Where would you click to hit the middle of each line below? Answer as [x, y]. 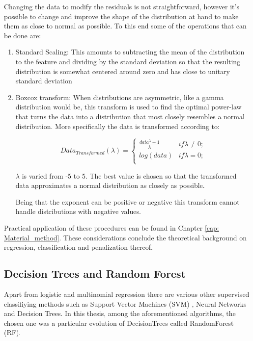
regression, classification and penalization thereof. [79, 247]
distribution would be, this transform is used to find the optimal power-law [128, 107]
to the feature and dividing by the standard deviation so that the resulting [128, 61]
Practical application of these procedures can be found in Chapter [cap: [112, 228]
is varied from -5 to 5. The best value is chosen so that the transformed [129, 175]
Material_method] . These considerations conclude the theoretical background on [125, 237]
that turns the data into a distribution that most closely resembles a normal [130, 116]
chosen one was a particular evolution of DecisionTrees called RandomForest [119, 323]
